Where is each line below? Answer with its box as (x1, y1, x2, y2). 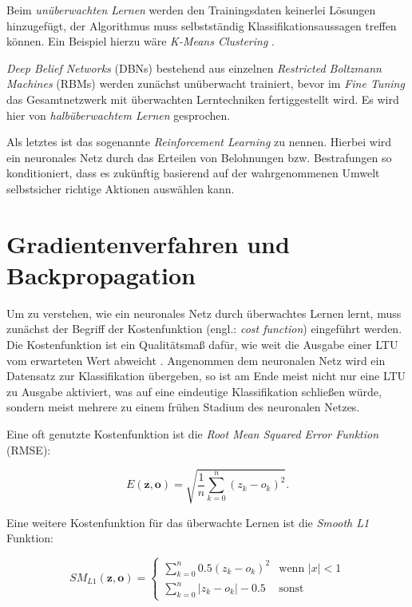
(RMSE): (6, 441, 51, 458)
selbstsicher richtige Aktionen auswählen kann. (6, 180, 235, 196)
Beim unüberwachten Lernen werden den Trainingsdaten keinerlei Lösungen (6, 2, 376, 18)
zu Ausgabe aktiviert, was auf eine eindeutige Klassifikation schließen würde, (6, 383, 382, 399)
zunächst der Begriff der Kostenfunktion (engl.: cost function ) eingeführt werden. (6, 320, 402, 337)
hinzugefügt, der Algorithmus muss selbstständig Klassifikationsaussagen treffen (6, 17, 397, 34)
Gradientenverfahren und (6, 227, 290, 260)
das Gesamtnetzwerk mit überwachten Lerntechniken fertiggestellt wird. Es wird (6, 90, 399, 107)
